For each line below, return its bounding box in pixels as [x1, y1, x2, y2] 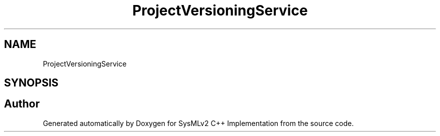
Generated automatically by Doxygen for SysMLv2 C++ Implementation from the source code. [43, 118, 354, 127]
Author [4, 97, 40, 110]
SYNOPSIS [4, 76, 59, 89]
